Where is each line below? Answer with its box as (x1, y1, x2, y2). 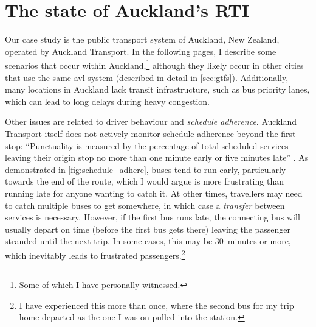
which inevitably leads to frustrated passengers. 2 (5, 247, 185, 261)
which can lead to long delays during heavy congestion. (5, 94, 210, 107)
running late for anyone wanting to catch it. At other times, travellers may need (5, 186, 303, 199)
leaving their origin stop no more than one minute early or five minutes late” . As (5, 151, 309, 164)
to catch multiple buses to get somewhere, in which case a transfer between (5, 199, 285, 211)
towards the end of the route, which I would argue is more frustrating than (5, 175, 284, 188)
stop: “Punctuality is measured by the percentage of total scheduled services (5, 139, 289, 152)
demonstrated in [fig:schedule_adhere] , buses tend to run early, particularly (5, 163, 286, 175)
